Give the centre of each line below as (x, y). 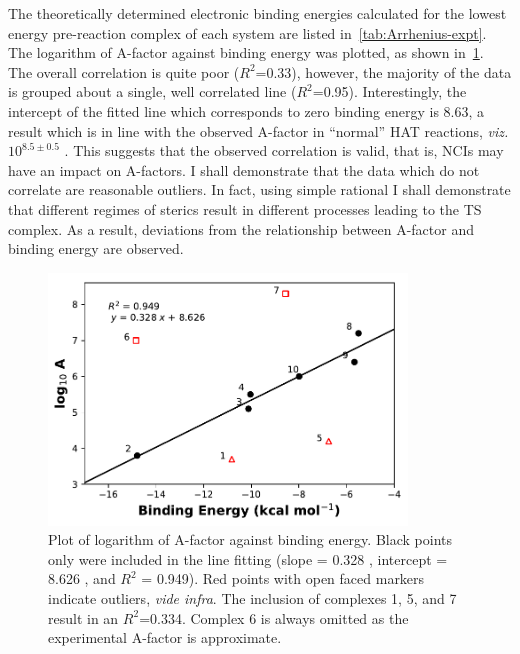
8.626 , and (82, 578)
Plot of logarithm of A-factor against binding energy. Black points (250, 539)
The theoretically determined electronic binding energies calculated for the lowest (257, 13)
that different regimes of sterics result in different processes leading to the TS (245, 208)
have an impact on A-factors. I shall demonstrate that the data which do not (244, 169)
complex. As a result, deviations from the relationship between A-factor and (241, 228)
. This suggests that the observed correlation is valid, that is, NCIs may (284, 150)
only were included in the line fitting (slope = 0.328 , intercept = (248, 558)
